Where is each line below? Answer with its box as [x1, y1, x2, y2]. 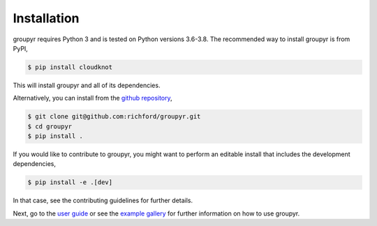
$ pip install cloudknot [27, 63, 113, 71]
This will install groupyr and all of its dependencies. [13, 81, 161, 89]
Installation [13, 10, 80, 26]
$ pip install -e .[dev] [27, 179, 113, 186]
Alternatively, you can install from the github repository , [13, 94, 172, 103]
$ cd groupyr [27, 122, 73, 130]
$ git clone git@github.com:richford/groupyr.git [27, 112, 201, 121]
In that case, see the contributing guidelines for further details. [13, 196, 193, 205]
